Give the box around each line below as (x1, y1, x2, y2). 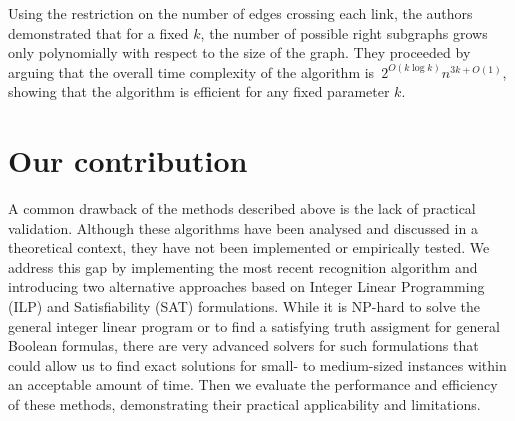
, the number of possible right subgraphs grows (200, 22, 488, 43)
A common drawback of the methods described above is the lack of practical (8, 198, 476, 219)
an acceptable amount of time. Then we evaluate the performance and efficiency (8, 374, 498, 395)
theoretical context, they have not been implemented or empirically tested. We (8, 237, 490, 258)
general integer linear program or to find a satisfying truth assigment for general (8, 315, 500, 336)
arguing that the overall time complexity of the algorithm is (8, 61, 375, 82)
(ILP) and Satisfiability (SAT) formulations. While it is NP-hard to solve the (8, 296, 480, 317)
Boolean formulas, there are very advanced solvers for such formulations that (8, 335, 479, 356)
